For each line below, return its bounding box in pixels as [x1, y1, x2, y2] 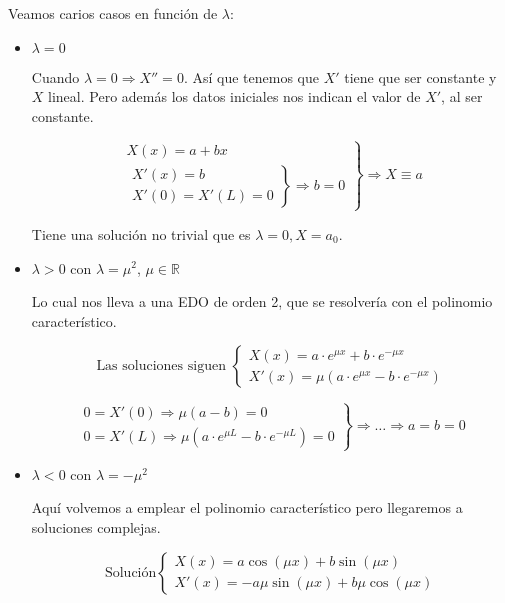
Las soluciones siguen [96, 359, 226, 374]
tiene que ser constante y [344, 66, 497, 87]
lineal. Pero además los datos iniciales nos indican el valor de [48, 86, 421, 107]
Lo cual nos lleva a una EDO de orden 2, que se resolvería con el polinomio [31, 291, 493, 312]
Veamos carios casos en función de [8, 3, 218, 23]
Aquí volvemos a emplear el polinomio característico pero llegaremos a [31, 497, 463, 518]
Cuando [31, 66, 80, 87]
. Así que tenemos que [183, 66, 319, 87]
